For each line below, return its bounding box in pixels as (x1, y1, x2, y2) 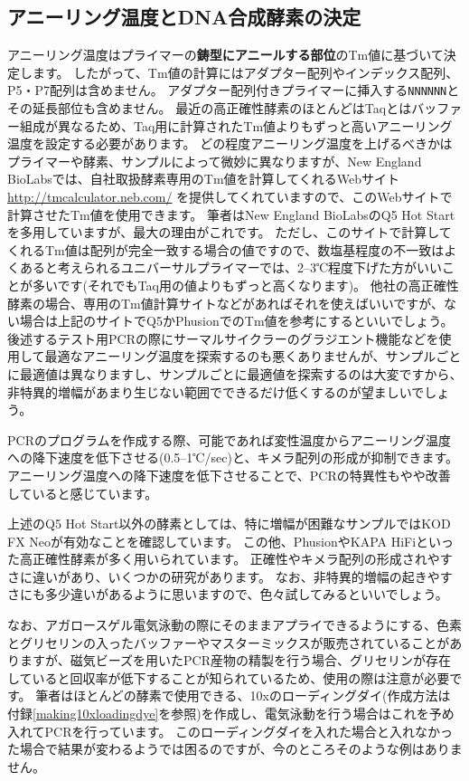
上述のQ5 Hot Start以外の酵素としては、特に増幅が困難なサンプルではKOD (7, 514, 451, 533)
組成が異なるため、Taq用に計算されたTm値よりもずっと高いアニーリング (19, 116, 453, 135)
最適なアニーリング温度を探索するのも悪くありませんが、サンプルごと (44, 347, 462, 366)
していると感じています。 (7, 483, 158, 502)
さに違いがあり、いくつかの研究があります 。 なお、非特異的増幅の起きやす (7, 567, 453, 586)
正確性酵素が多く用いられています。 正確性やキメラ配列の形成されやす (32, 549, 453, 568)
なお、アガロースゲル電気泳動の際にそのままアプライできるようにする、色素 (7, 615, 462, 634)
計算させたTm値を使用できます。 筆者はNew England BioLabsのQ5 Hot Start (7, 205, 455, 224)
